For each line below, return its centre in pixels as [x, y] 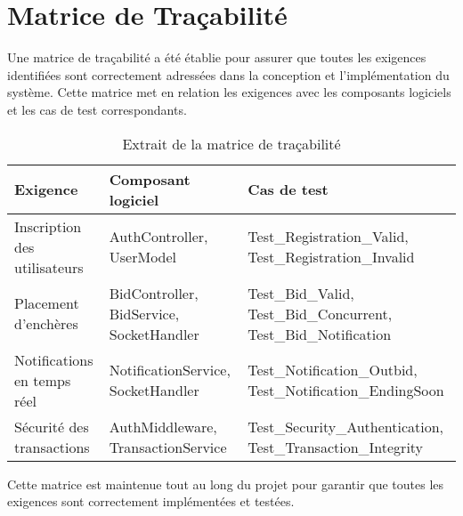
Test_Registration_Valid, [328, 236]
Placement [47, 303]
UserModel [143, 257]
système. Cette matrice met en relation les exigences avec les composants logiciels [229, 92]
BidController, [154, 293]
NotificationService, [170, 370]
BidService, [144, 313]
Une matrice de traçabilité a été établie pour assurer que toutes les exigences [217, 57]
